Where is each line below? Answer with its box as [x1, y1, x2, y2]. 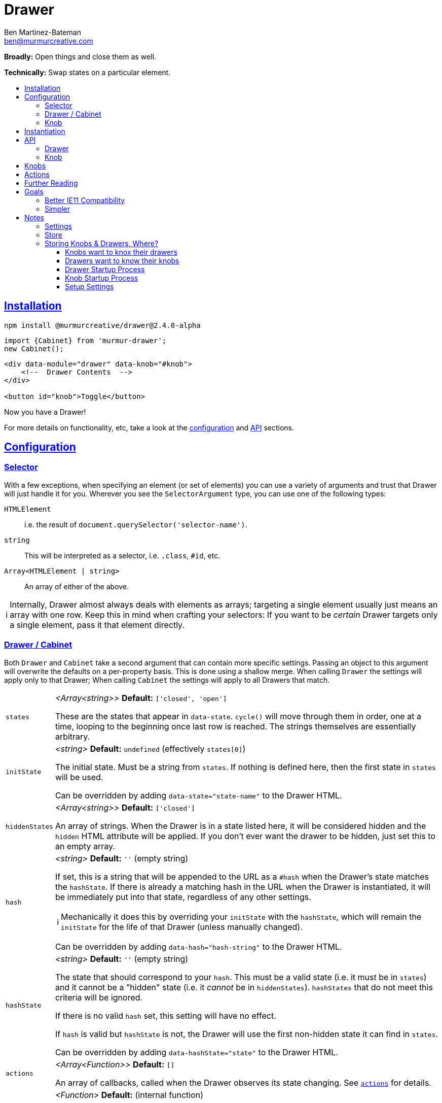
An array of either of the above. [24, 582, 129, 591]
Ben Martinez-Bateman [4, 27, 81, 37]
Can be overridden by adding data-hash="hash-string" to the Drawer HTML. [55, 941, 342, 952]
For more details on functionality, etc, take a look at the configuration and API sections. [4, 423, 294, 432]
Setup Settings [65, 282, 114, 291]
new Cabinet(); [4, 344, 64, 353]
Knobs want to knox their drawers [65, 247, 177, 256]
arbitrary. [55, 731, 90, 742]
